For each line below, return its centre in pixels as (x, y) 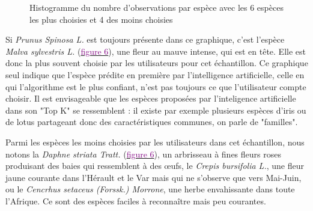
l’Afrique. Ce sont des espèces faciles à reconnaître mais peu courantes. (136, 200)
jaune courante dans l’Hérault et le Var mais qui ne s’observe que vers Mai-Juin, (153, 177)
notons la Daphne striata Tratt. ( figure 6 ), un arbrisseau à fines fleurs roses (143, 154)
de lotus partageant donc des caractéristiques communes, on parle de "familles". (152, 122)
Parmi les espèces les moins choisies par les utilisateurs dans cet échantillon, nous (155, 142)
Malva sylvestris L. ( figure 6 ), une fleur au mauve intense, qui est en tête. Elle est (156, 51)
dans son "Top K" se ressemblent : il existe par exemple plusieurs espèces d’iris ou (156, 110)
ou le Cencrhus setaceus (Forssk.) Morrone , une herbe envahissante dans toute (150, 189)
